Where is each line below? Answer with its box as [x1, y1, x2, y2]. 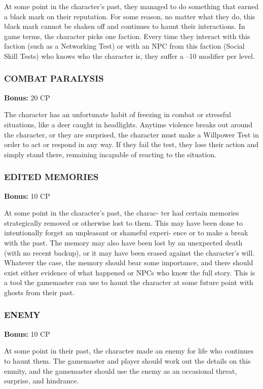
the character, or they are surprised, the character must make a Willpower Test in [4, 129, 259, 139]
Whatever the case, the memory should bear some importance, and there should [4, 257, 253, 268]
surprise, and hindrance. [4, 375, 79, 386]
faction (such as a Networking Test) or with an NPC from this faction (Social [4, 41, 245, 51]
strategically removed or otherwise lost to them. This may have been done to [4, 217, 243, 228]
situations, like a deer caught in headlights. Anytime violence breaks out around [4, 119, 253, 129]
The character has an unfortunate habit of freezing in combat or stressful [4, 109, 231, 120]
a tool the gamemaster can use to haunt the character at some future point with [4, 277, 253, 288]
